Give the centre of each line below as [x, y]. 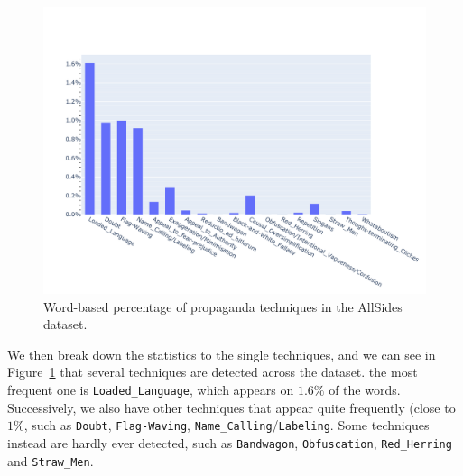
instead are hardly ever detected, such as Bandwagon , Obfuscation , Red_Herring [230, 442]
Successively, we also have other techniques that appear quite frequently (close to [231, 407]
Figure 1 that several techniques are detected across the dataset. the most [213, 372]
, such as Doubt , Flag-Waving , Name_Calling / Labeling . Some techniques [227, 425]
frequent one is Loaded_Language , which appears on [151, 389]
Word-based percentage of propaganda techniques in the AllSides [223, 306]
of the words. [365, 389]
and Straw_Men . [51, 460]
